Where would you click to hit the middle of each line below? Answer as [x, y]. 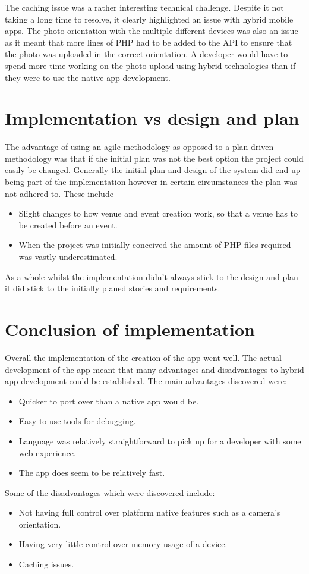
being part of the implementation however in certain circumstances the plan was [151, 182]
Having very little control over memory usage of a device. [123, 544]
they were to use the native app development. [88, 77]
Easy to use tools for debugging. [77, 421]
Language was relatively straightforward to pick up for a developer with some [160, 440]
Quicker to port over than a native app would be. [109, 401]
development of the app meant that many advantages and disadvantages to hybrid [154, 369]
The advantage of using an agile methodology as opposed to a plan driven [139, 147]
